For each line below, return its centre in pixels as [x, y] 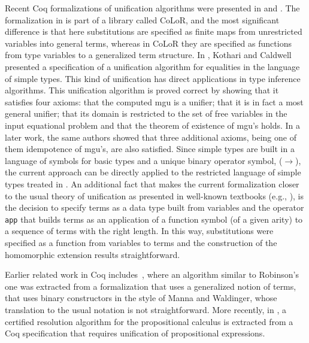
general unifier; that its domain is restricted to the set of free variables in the [146, 113]
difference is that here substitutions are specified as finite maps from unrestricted [154, 31]
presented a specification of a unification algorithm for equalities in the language [152, 66]
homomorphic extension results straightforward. [93, 254]
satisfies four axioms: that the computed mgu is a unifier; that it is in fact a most [154, 101]
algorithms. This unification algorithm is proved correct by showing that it [142, 90]
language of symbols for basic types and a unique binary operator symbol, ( [144, 160]
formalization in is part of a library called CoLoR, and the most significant [142, 19]
